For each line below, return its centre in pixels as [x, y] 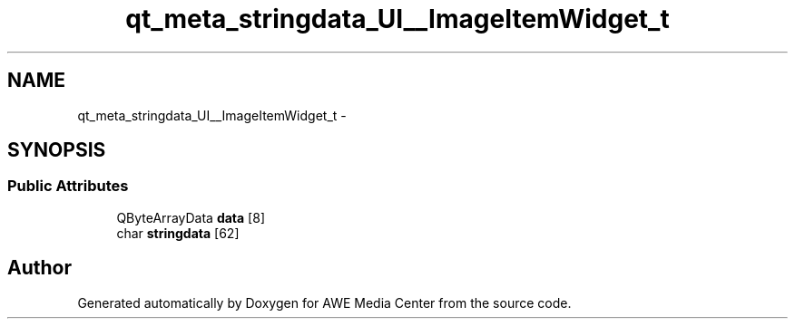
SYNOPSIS [57, 150]
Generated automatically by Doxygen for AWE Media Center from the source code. [324, 302]
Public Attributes [68, 186]
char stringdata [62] [178, 233]
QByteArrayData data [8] [191, 217]
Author [39, 268]
